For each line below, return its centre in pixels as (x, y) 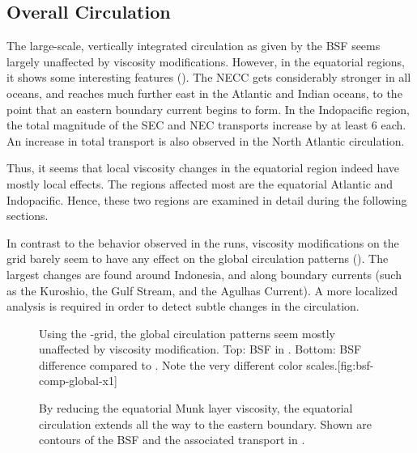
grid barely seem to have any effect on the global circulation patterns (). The (198, 258)
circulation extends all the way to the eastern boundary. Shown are (205, 423)
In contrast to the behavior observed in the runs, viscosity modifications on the (203, 242)
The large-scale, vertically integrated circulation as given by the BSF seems (194, 46)
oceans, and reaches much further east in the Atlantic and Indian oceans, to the (204, 93)
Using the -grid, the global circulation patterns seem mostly (187, 333)
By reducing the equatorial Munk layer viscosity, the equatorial (196, 408)
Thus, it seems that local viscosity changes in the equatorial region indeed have (203, 168)
